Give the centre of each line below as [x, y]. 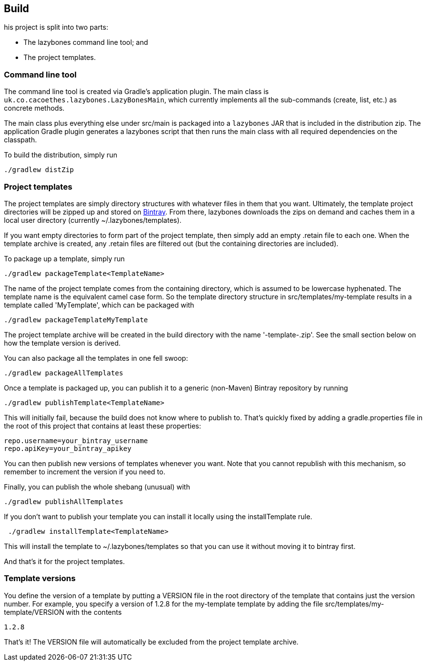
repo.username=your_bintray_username [76, 440]
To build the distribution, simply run [61, 155]
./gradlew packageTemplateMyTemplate [76, 320]
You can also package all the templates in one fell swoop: [96, 358]
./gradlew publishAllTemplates [64, 501]
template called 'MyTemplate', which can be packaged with [99, 305]
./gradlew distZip [39, 170]
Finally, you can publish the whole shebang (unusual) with [97, 487]
